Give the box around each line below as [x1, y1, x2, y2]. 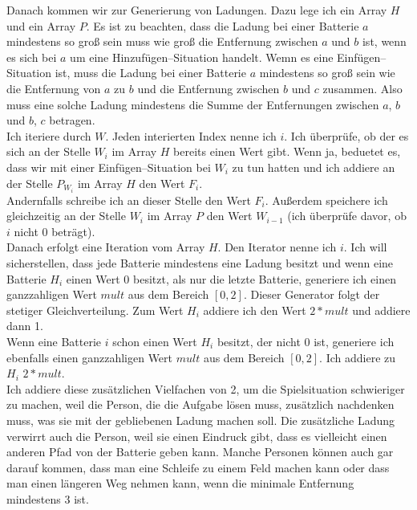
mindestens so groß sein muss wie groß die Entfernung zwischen [6, 33, 318, 50]
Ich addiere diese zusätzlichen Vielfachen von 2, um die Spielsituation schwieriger [6, 380, 405, 397]
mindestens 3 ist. [6, 490, 89, 507]
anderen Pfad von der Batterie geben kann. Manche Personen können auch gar [6, 443, 394, 460]
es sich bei [6, 48, 57, 65]
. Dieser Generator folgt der [243, 286, 380, 303]
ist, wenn [362, 33, 407, 50]
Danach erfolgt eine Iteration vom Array [6, 239, 205, 255]
